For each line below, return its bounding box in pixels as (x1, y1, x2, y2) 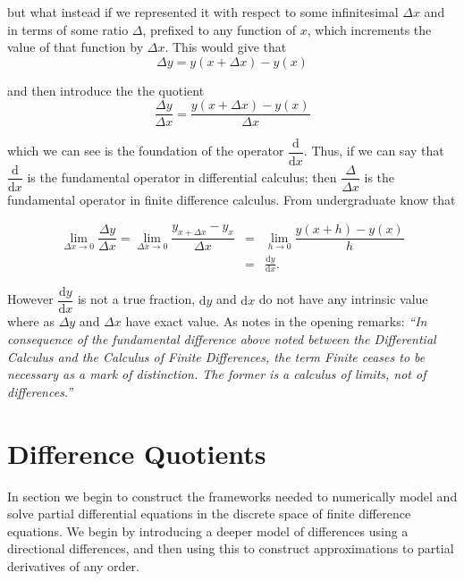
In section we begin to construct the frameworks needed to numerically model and (7, 486, 458, 505)
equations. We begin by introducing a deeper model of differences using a (7, 521, 409, 540)
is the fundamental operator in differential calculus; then (27, 167, 337, 186)
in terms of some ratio (7, 20, 129, 38)
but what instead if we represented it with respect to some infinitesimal (7, 3, 399, 21)
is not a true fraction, (77, 290, 196, 308)
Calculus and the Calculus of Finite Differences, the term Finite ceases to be (7, 347, 426, 366)
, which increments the (307, 20, 432, 38)
